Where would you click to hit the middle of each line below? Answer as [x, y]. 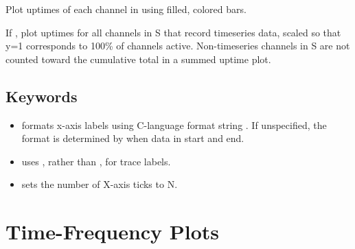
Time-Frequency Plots [113, 232]
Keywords [42, 96]
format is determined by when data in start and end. [133, 138]
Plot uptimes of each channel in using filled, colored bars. [126, 9]
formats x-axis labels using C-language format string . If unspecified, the [174, 125]
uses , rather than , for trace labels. [96, 161]
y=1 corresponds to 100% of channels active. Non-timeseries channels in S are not [178, 46]
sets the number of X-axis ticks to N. [100, 184]
